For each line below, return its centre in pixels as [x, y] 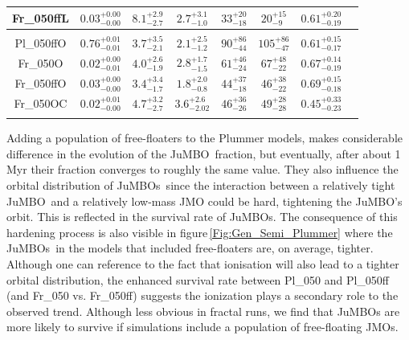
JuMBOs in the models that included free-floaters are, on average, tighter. [190, 248]
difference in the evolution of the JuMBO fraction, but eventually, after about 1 [204, 153]
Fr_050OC [41, 102]
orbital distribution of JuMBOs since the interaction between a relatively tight [201, 185]
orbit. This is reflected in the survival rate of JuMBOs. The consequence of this [202, 217]
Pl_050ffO [41, 42]
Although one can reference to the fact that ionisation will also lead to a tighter [203, 264]
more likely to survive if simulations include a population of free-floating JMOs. [202, 327]
